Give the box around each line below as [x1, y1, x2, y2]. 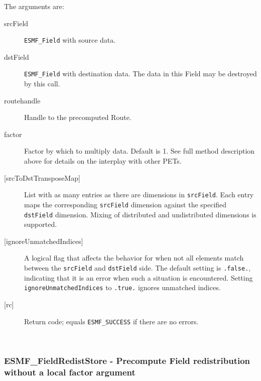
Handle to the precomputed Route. [24, 112, 132, 122]
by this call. [24, 78, 60, 89]
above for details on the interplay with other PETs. [24, 156, 182, 166]
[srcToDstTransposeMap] [4, 172, 80, 183]
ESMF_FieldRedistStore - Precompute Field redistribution [4, 354, 250, 366]
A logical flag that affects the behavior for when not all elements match [24, 252, 244, 263]
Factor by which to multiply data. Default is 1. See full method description [24, 146, 255, 156]
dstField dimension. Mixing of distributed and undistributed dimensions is [24, 209, 256, 219]
